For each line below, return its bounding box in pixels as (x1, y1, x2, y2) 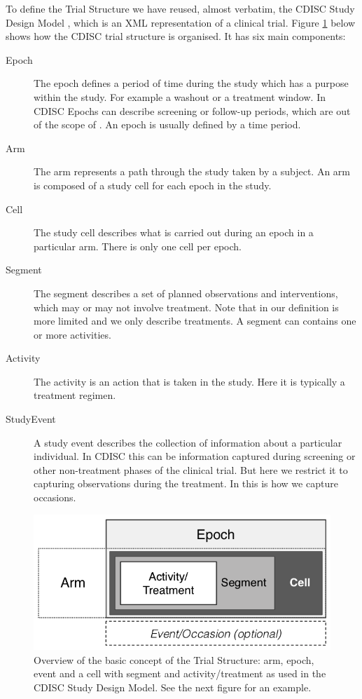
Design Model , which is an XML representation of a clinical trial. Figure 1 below (6, 15, 356, 29)
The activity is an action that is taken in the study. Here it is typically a (34, 374, 345, 388)
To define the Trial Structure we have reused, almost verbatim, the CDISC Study (6, 1, 355, 15)
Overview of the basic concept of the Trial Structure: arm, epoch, (34, 652, 314, 667)
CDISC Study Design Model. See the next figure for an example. (34, 679, 312, 694)
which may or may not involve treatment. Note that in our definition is (34, 299, 339, 314)
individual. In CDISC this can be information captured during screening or (34, 449, 356, 463)
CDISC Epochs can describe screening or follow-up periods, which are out (34, 103, 351, 118)
